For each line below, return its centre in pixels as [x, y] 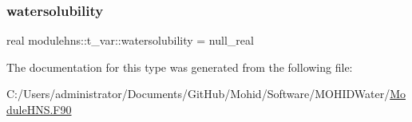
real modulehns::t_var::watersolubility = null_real [130, 40]
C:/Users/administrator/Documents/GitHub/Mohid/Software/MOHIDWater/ [198, 94]
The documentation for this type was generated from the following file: [180, 67]
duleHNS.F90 [39, 109]
